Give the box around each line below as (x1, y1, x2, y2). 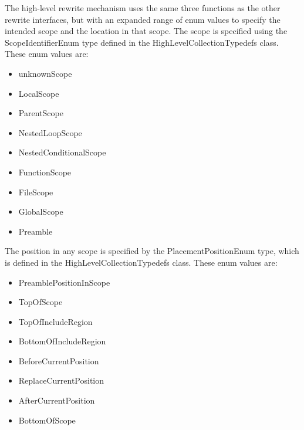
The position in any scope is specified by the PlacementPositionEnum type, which (5, 245, 299, 257)
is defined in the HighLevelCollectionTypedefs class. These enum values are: (5, 256, 278, 268)
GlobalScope (18, 205, 63, 218)
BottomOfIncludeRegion (18, 335, 106, 347)
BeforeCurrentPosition (18, 354, 99, 367)
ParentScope (18, 107, 63, 119)
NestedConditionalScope (18, 146, 106, 158)
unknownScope (18, 67, 72, 79)
